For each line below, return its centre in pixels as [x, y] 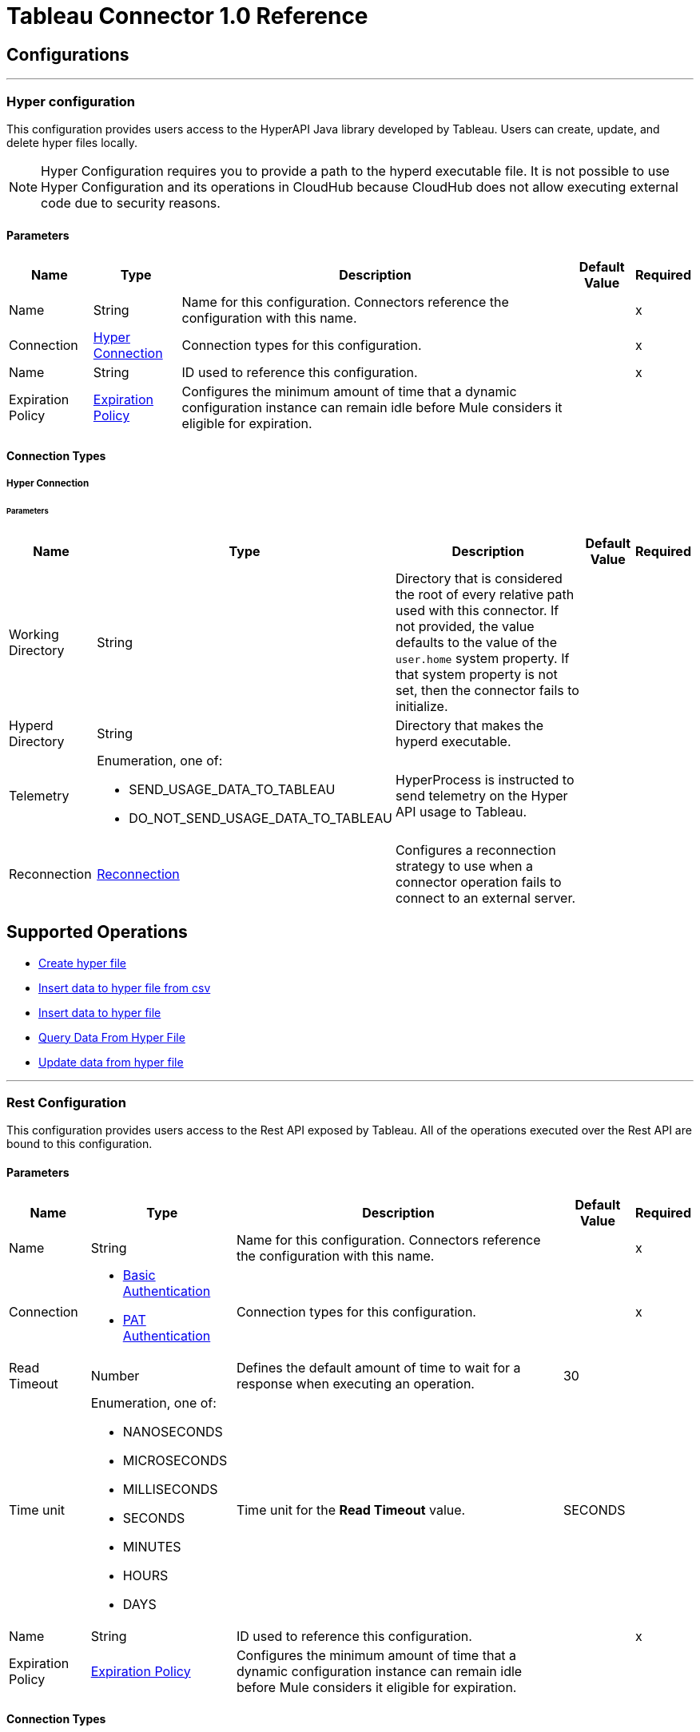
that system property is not [476, 674]
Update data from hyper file [111, 1062]
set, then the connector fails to [487, 690]
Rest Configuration [66, 1103]
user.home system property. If [482, 658]
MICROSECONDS [175, 1460]
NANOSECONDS [173, 1431]
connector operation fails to [478, 882]
